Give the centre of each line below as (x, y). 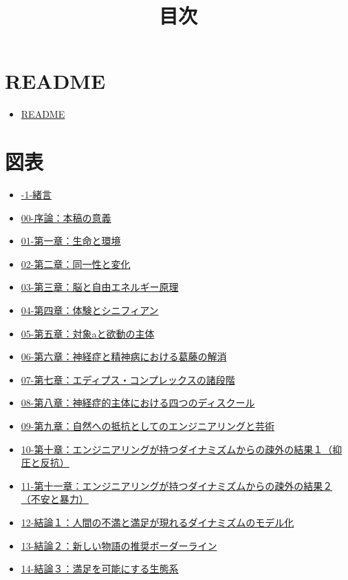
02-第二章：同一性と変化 (76, 263)
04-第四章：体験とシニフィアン (90, 310)
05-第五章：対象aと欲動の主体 (88, 333)
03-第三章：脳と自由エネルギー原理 (100, 287)
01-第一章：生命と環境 (71, 241)
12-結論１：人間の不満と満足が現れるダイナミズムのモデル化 (157, 522)
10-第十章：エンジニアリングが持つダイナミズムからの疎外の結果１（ (177, 449)
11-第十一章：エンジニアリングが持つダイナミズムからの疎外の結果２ (177, 485)
